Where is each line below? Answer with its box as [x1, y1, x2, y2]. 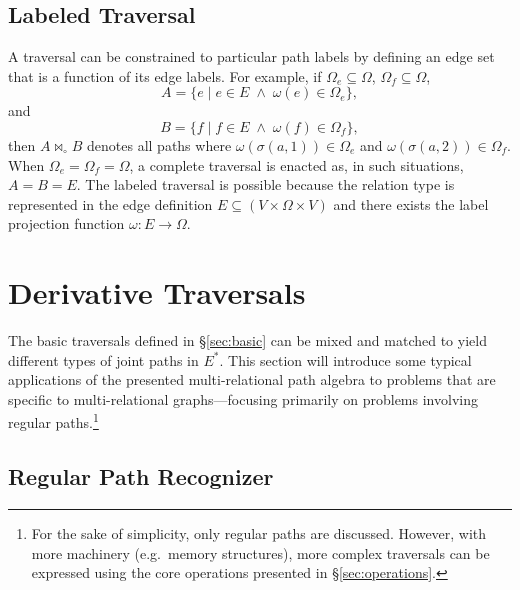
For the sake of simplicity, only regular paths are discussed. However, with [31, 522, 487, 543]
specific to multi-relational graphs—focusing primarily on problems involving [8, 388, 478, 409]
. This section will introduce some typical [219, 349, 472, 370]
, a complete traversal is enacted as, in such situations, [129, 154, 464, 175]
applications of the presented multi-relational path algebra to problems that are [8, 369, 496, 390]
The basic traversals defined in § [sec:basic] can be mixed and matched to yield [8, 330, 487, 351]
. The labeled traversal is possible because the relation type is [76, 174, 455, 195]
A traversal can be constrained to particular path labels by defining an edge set [8, 46, 495, 67]
